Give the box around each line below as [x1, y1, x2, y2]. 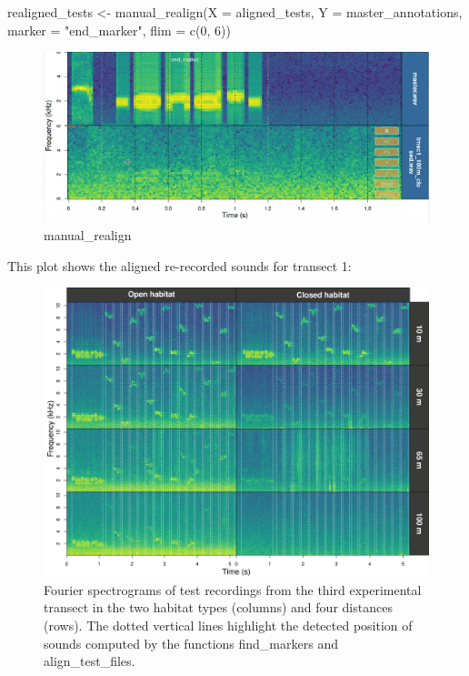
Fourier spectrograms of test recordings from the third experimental [44, 580, 422, 599]
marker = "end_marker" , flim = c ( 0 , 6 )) [7, 20, 231, 39]
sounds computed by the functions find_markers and [44, 633, 338, 652]
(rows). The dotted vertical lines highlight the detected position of [44, 616, 413, 635]
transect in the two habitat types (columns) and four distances [44, 598, 393, 617]
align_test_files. [44, 651, 135, 671]
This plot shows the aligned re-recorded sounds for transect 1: [7, 256, 352, 275]
